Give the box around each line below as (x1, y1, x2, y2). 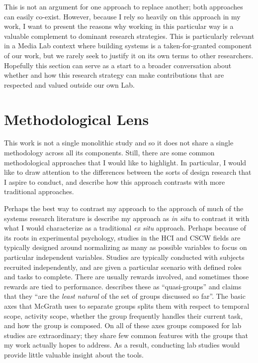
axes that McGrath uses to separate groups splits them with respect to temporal (4, 300, 250, 311)
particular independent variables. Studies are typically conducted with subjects (4, 252, 245, 262)
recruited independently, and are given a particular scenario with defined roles (4, 261, 242, 272)
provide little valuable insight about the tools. (4, 349, 144, 360)
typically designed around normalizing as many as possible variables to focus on (4, 242, 247, 252)
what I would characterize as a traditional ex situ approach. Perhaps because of (4, 223, 246, 233)
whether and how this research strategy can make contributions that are (4, 70, 224, 80)
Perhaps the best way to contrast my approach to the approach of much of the (4, 203, 244, 214)
